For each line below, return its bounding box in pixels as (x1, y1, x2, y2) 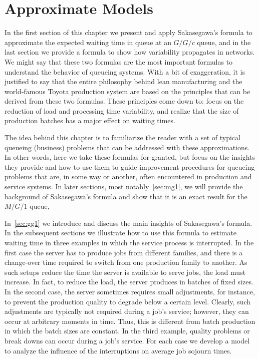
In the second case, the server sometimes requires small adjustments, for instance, (5, 286, 255, 296)
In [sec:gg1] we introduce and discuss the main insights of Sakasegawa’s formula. (5, 217, 252, 228)
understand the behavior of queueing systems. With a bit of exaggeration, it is (5, 66, 245, 77)
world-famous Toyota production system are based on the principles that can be (5, 86, 250, 96)
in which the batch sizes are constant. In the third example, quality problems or (5, 325, 250, 336)
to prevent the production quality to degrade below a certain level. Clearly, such (5, 296, 251, 306)
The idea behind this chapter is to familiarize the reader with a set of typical (5, 132, 240, 143)
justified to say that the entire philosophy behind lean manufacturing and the (5, 76, 242, 87)
